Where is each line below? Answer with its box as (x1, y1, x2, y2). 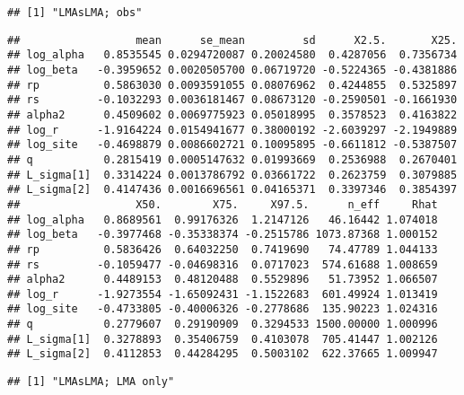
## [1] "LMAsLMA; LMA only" (7, 375, 175, 389)
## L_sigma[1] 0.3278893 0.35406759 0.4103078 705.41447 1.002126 (7, 332, 438, 346)
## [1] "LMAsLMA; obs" (7, 6, 143, 19)
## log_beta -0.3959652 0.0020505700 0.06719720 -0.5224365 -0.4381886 (7, 63, 458, 76)
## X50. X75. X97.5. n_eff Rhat (7, 197, 438, 211)
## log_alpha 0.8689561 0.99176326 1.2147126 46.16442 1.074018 (7, 213, 438, 226)
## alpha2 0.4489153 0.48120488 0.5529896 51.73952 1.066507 (7, 273, 438, 286)
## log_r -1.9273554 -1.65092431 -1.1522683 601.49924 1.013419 (7, 287, 438, 301)
